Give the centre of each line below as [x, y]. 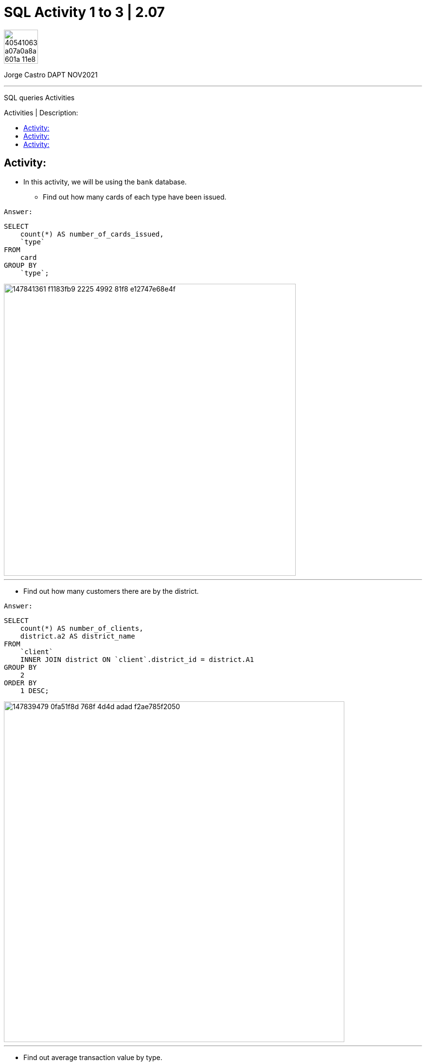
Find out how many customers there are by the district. [111, 591]
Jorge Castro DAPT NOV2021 [51, 74]
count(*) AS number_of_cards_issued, [92, 234]
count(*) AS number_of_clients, [82, 628]
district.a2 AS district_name [78, 636]
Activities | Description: [41, 112]
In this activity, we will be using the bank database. [105, 182]
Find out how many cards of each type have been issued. [135, 197]
